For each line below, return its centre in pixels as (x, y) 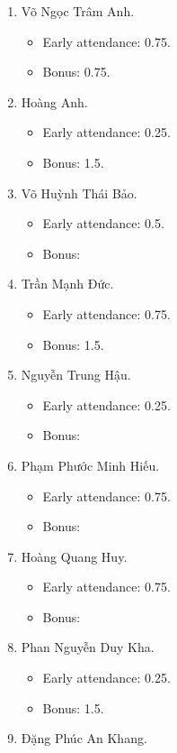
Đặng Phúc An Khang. (84, 738)
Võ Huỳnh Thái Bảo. (79, 193)
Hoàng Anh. (54, 101)
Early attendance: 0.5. (103, 223)
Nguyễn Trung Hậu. (76, 375)
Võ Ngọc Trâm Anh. (78, 11)
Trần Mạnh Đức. (67, 284)
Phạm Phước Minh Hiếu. (90, 465)
